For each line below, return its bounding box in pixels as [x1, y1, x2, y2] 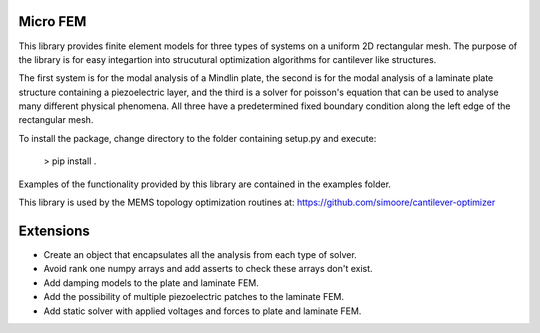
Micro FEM [18, 13, 87, 30]
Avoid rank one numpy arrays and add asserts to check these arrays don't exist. [43, 263, 374, 275]
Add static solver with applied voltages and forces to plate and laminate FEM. [43, 305, 362, 317]
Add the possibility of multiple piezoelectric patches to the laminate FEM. [43, 291, 345, 303]
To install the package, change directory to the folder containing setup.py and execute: [18, 132, 377, 144]
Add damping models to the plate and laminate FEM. [43, 276, 259, 289]
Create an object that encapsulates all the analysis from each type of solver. [43, 248, 357, 260]
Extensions [18, 222, 90, 239]
